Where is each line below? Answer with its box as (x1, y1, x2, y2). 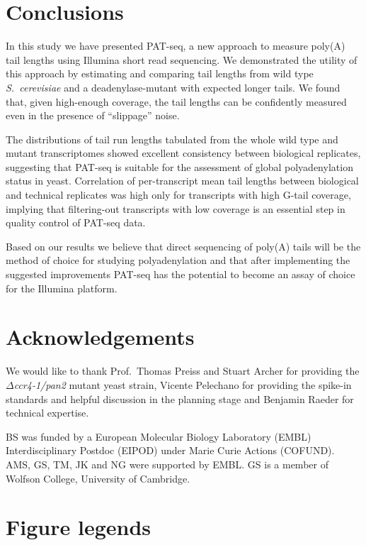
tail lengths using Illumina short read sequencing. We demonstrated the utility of (6, 52, 358, 67)
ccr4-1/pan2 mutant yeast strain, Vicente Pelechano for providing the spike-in (13, 377, 352, 392)
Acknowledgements (6, 322, 195, 351)
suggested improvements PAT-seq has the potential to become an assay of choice (6, 267, 355, 282)
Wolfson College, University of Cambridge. (6, 470, 190, 485)
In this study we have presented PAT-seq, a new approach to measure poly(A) (6, 38, 345, 53)
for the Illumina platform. (6, 280, 118, 295)
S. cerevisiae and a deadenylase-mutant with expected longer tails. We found (6, 79, 341, 94)
